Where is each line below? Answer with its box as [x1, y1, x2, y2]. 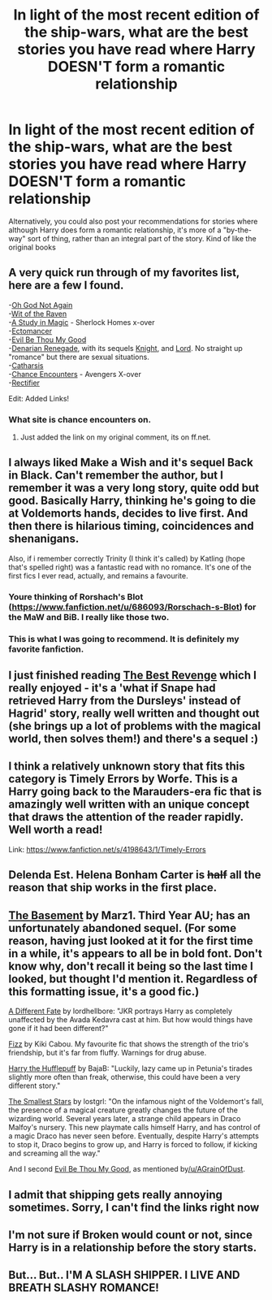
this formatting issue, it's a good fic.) [8, 985, 200, 999]
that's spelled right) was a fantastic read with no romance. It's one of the [8, 562, 252, 572]
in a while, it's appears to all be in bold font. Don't [8, 947, 262, 960]
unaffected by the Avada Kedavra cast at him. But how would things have [8, 1015, 253, 1025]
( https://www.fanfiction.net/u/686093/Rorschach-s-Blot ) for [8, 601, 257, 613]
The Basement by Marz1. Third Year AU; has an [8, 908, 251, 922]
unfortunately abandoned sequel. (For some [8, 921, 237, 935]
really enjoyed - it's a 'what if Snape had [8, 681, 217, 695]
